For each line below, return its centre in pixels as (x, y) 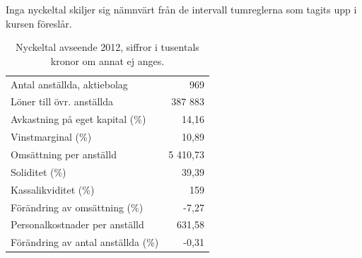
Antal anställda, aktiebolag (69, 84)
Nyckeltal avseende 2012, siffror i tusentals (107, 47)
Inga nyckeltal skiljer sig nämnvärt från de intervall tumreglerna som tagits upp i (181, 9)
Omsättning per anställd (64, 154)
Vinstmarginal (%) (51, 137)
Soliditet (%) (39, 171)
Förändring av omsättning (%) (77, 207)
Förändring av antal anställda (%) (85, 242)
